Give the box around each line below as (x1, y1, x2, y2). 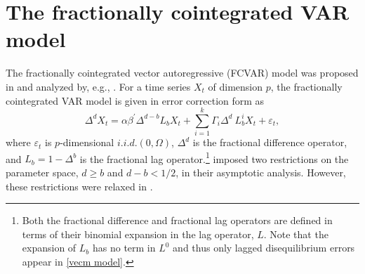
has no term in (92, 240, 156, 255)
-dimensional (60, 135, 114, 150)
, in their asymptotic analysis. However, (175, 165, 346, 180)
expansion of (22, 240, 77, 255)
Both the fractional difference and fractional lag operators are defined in (22, 213, 333, 228)
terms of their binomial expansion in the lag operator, (22, 226, 254, 241)
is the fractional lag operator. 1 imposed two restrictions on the (79, 149, 349, 166)
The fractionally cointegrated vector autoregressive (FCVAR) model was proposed (6, 65, 359, 80)
